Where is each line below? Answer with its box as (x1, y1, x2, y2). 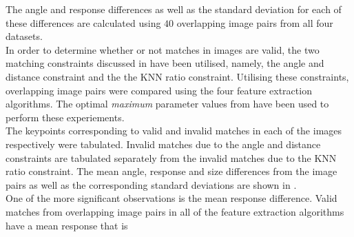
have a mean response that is (6, 218, 128, 232)
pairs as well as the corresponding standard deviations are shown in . (6, 177, 297, 192)
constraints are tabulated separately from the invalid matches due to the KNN (6, 150, 337, 165)
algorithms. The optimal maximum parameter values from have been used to (6, 96, 329, 111)
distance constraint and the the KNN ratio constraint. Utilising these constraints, (6, 69, 349, 83)
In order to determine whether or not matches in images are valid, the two (6, 42, 320, 56)
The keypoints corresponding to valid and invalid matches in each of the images (6, 123, 342, 138)
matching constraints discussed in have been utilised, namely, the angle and (6, 56, 324, 70)
